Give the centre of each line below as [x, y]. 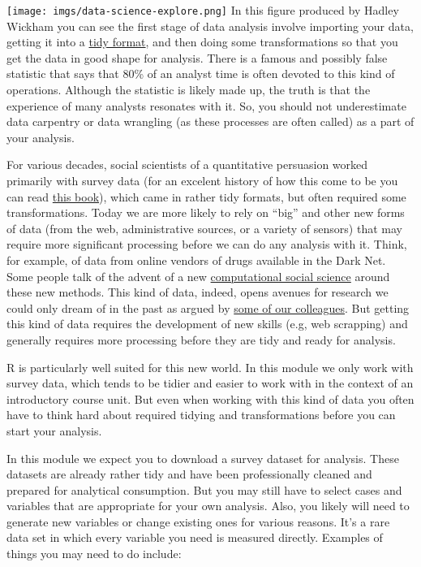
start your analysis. [54, 430]
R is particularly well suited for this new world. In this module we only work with [210, 367]
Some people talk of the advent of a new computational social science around [198, 276]
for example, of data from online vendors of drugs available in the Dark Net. [196, 260]
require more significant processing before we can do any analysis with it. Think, [207, 244]
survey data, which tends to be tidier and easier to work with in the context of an [210, 383]
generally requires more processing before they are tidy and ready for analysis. [201, 339]
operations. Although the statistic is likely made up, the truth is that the [189, 90]
